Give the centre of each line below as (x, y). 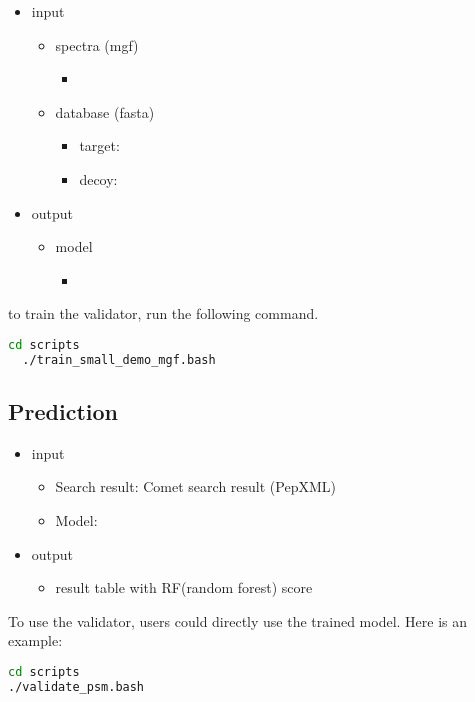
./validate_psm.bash (76, 686)
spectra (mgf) (97, 44)
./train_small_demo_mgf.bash (119, 359)
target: (99, 145)
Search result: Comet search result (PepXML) (195, 486)
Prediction (63, 411)
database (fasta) (105, 111)
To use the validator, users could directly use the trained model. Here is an (238, 620)
